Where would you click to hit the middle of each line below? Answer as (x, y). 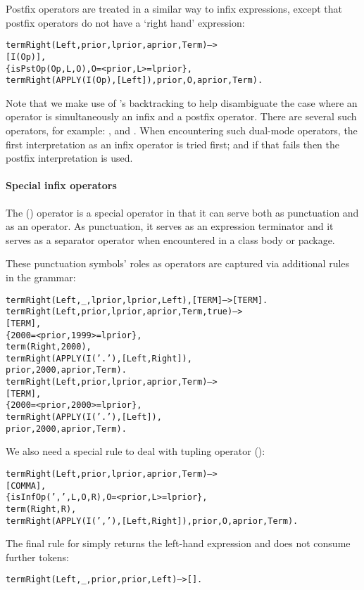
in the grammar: (41, 277)
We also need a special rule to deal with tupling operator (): (136, 451)
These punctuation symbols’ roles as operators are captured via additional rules (178, 263)
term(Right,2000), (49, 347)
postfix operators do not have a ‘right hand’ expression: (125, 22)
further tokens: (38, 557)
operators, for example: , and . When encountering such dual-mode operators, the (182, 130)
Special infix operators (61, 185)
